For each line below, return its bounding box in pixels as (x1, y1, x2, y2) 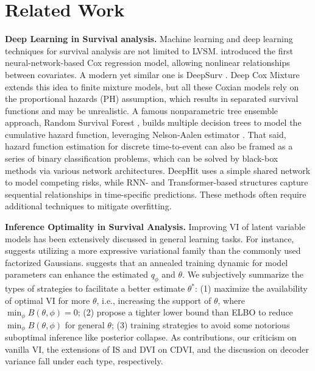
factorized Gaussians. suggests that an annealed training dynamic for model (5, 256, 288, 268)
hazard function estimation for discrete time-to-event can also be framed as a (5, 140, 293, 153)
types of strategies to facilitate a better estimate (5, 282, 185, 295)
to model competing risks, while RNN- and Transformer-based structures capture (5, 176, 308, 189)
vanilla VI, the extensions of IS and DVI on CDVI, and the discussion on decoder (5, 342, 309, 355)
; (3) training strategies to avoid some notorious (111, 318, 290, 331)
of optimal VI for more (5, 294, 90, 306)
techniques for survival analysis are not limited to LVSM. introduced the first (5, 44, 293, 57)
